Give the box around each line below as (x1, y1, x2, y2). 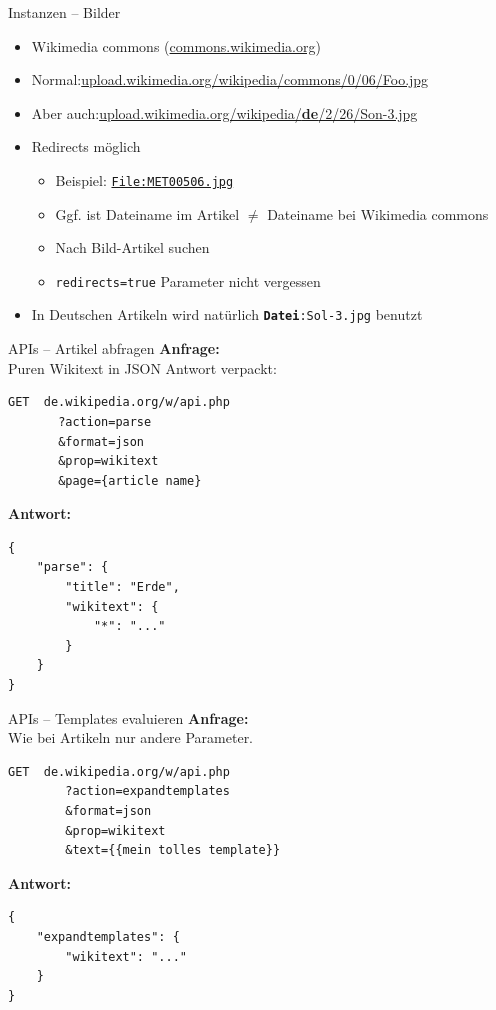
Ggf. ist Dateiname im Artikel (55, 203, 240, 224)
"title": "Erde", (65, 580, 180, 595)
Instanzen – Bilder (8, 2, 121, 22)
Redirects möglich (31, 136, 141, 157)
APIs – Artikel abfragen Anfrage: (8, 338, 220, 359)
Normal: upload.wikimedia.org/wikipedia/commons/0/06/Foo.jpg (31, 69, 429, 90)
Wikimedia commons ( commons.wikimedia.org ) (31, 35, 321, 56)
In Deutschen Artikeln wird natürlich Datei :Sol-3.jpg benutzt (31, 304, 423, 325)
